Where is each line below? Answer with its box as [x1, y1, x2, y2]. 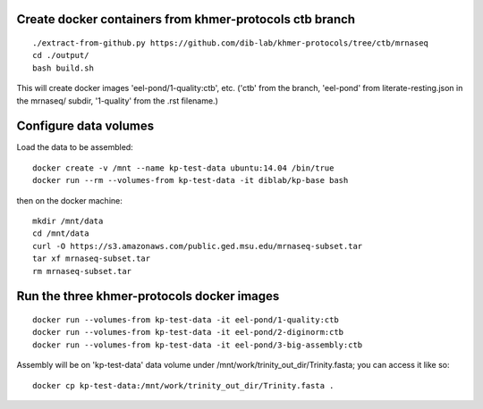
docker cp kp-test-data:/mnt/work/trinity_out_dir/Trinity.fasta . [32, 380, 335, 390]
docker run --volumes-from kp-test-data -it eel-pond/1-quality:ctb [32, 315, 339, 325]
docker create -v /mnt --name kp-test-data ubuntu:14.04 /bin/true [32, 163, 335, 173]
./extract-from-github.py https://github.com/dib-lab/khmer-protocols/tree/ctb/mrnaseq [32, 38, 429, 48]
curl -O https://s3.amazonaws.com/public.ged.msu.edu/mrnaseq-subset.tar [32, 241, 363, 251]
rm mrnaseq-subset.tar [32, 266, 132, 276]
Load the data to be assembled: [16, 142, 133, 153]
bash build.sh [32, 63, 94, 73]
